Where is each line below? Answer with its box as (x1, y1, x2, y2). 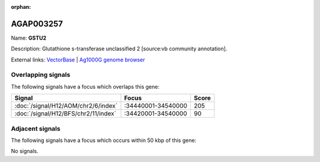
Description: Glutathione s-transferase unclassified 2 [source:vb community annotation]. (11, 45, 228, 53)
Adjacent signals (11, 124, 60, 132)
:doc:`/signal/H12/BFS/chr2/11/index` (14, 109, 117, 118)
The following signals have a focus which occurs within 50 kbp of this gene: (11, 137, 197, 144)
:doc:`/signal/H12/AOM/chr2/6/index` (14, 102, 118, 110)
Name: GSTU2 (11, 34, 47, 41)
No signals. (11, 148, 39, 155)
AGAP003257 (11, 18, 63, 29)
